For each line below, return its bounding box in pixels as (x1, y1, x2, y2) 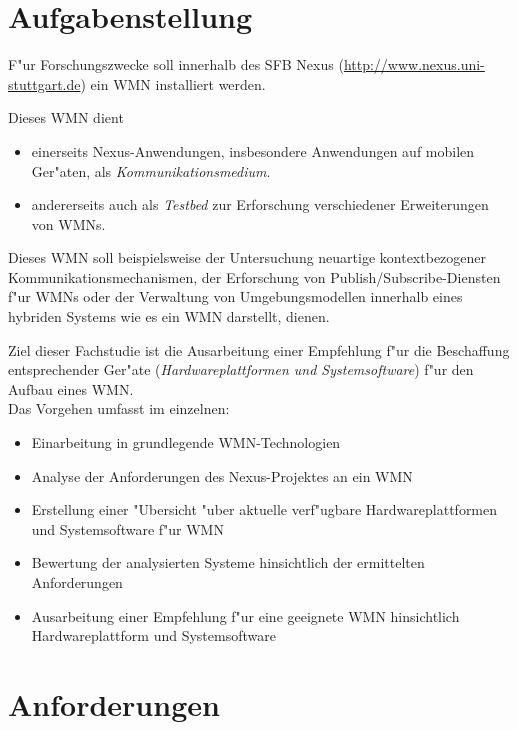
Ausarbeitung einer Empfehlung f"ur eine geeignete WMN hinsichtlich (31, 605, 460, 626)
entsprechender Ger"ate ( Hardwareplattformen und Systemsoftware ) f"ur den (8, 359, 474, 380)
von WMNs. (31, 213, 106, 234)
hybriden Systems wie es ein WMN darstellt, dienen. (8, 306, 330, 327)
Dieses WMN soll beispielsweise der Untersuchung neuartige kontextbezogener (8, 247, 487, 268)
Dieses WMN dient (8, 107, 124, 128)
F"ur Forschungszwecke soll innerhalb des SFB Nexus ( (8, 54, 344, 75)
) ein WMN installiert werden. (80, 73, 266, 94)
